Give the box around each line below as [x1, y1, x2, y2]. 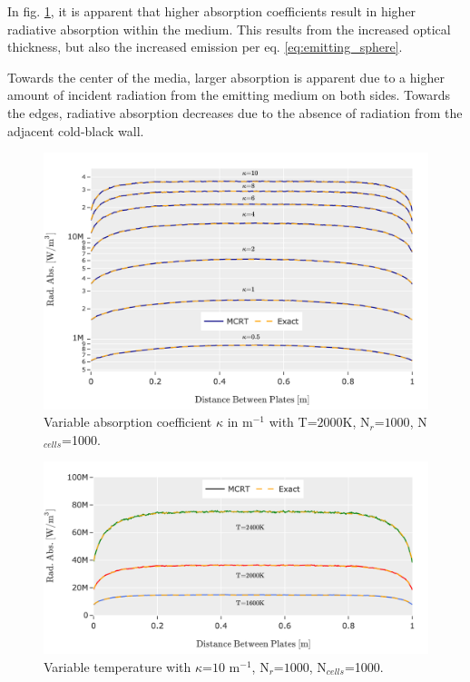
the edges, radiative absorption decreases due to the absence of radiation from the [7, 103, 463, 122]
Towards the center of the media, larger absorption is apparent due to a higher [7, 67, 445, 86]
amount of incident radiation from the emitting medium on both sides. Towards [7, 85, 451, 104]
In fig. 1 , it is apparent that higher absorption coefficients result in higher [7, 2, 416, 20]
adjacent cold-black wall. [7, 121, 144, 140]
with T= [269, 412, 318, 431]
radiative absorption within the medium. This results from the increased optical [7, 19, 451, 38]
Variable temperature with [44, 657, 191, 676]
